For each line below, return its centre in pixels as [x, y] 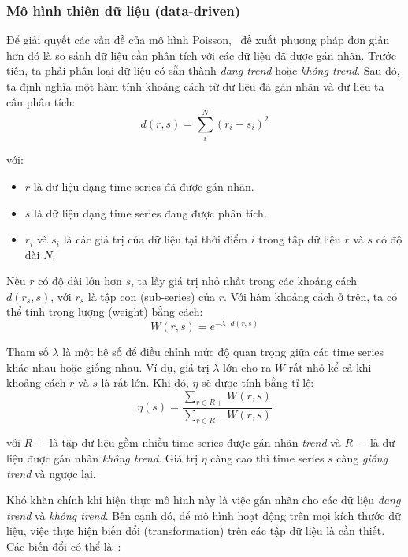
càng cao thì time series [267, 458]
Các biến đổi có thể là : [64, 546]
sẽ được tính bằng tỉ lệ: [258, 382]
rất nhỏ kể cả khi [330, 367]
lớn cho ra [247, 367]
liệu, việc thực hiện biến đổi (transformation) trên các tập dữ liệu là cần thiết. [196, 531]
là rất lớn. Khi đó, [145, 382]
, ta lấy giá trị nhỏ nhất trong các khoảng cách [244, 281]
